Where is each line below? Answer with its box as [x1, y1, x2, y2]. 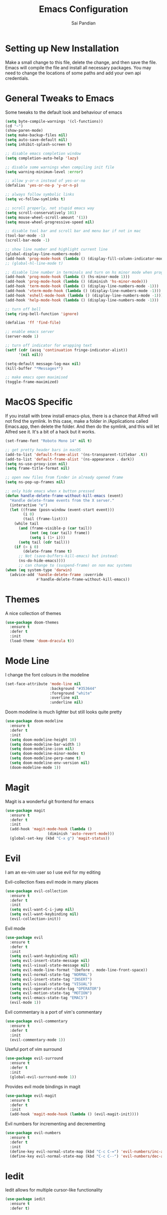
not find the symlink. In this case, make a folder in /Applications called [5, 418, 149, 424]
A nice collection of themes [5, 610, 61, 616]
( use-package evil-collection [5, 889, 68, 894]
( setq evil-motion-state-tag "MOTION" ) [9, 991, 92, 996]
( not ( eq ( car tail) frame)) [29, 530, 90, 535]
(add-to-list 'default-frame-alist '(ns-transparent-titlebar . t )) [5, 452, 148, 457]
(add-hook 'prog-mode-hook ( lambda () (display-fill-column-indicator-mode [5, 256, 166, 261]
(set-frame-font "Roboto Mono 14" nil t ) [5, 438, 92, 444]
